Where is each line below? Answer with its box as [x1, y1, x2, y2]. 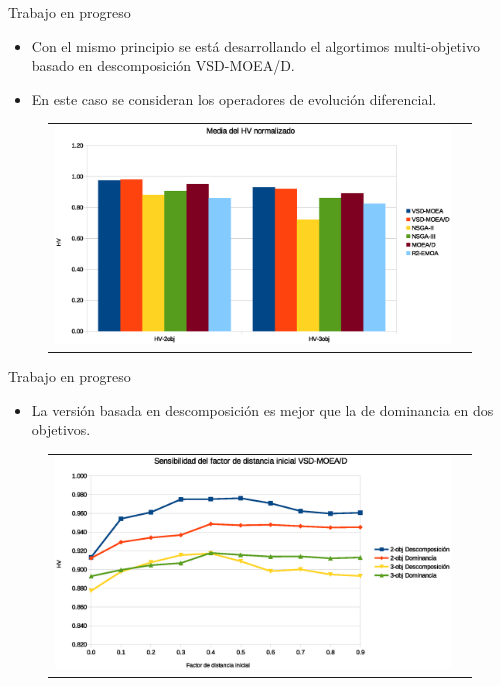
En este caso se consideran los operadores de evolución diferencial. [31, 88, 437, 109]
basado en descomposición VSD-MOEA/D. [31, 55, 295, 76]
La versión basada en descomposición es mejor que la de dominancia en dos [31, 399, 494, 420]
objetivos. [31, 419, 91, 440]
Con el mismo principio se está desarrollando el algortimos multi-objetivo [31, 35, 480, 56]
